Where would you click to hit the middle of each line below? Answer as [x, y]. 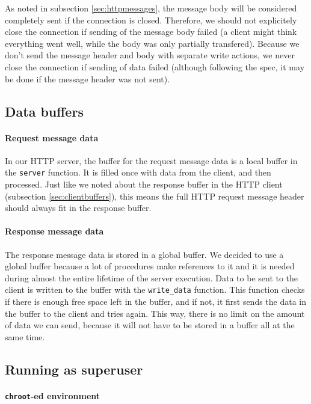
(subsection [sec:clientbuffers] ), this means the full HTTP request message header [155, 196]
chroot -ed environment [53, 395]
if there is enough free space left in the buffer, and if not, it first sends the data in [156, 301]
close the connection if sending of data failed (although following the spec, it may [155, 66]
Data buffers [44, 111]
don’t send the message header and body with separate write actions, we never [150, 55]
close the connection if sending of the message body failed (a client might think [151, 32]
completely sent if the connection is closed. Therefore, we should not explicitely [151, 20]
